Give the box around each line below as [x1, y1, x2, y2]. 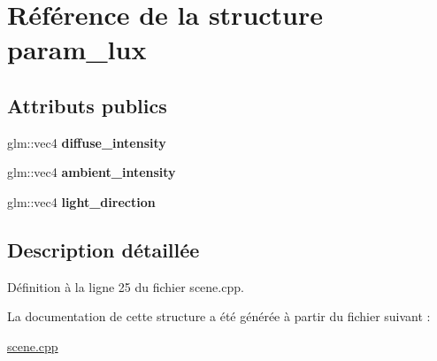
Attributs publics [7, 91, 167, 119]
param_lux [7, 31, 147, 67]
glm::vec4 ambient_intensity [7, 163, 176, 181]
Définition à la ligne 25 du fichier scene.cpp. [7, 277, 244, 296]
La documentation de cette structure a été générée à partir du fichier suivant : [7, 307, 431, 326]
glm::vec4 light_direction [7, 192, 156, 211]
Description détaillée [7, 235, 200, 263]
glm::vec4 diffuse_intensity [7, 133, 166, 151]
